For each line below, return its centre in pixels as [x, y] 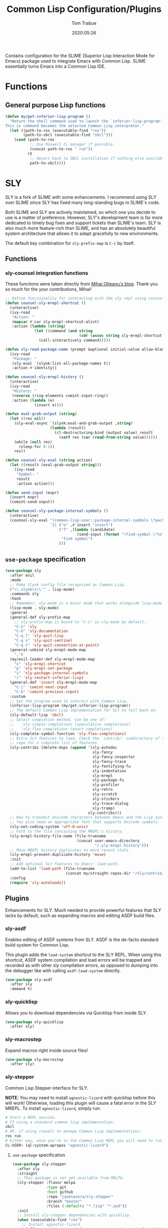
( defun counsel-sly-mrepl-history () [44, 377]
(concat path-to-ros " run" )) [61, 149]
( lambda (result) [68, 428]
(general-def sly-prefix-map [40, 617]
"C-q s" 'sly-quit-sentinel [43, 641]
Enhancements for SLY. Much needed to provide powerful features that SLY [83, 910]
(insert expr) [24, 497]
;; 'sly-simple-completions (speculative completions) [70, 724]
